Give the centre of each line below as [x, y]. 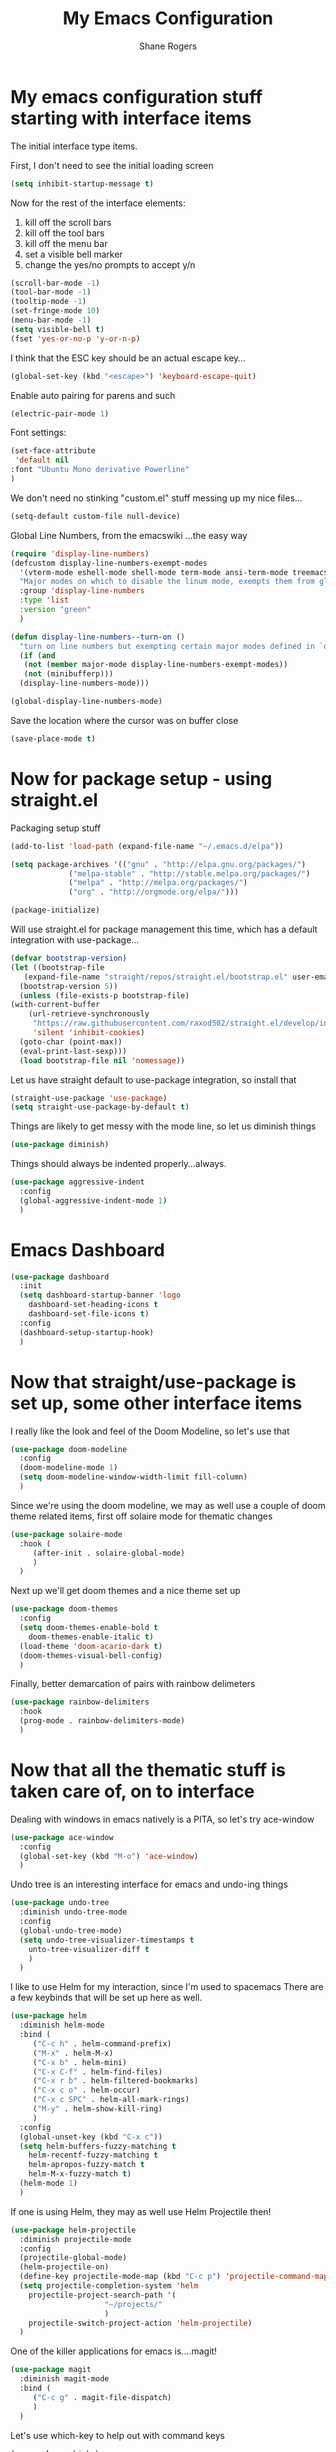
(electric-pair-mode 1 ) [60, 413]
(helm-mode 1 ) [48, 2183]
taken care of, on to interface [132, 1791]
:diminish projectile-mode [75, 2239]
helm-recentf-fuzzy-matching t [93, 2155]
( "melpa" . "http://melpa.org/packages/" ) [158, 883]
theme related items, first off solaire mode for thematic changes [141, 1516]
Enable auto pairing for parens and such [93, 395]
